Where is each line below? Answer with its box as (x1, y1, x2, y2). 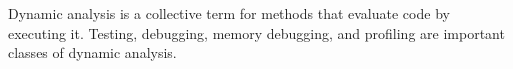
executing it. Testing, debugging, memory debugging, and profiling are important (8, 22, 505, 43)
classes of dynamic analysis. (8, 42, 177, 63)
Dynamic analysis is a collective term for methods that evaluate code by (8, 3, 450, 23)
